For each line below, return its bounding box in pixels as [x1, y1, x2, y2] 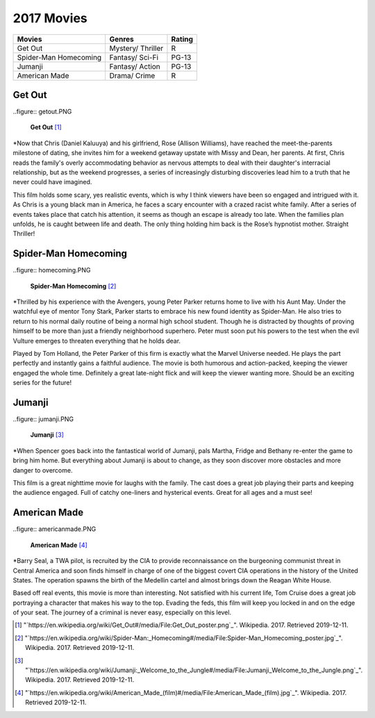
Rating [171, 34, 194, 44]
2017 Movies [12, 10, 87, 26]
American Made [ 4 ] [30, 541, 88, 549]
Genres [109, 34, 135, 44]
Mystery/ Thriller [109, 43, 164, 53]
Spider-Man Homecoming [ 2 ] [30, 282, 117, 290]
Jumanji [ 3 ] [30, 431, 64, 439]
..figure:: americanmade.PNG [12, 525, 97, 533]
